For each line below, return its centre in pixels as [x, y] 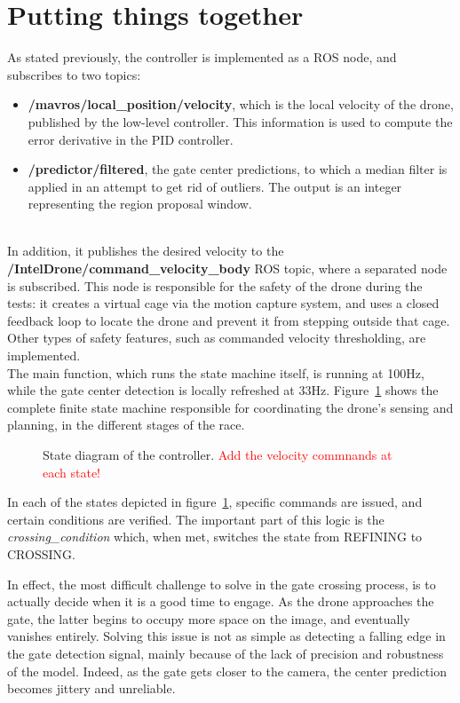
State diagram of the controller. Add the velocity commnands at [218, 454]
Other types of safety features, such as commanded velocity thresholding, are [217, 338]
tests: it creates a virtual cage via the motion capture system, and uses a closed [223, 303]
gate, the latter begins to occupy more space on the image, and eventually [209, 618]
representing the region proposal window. [140, 204]
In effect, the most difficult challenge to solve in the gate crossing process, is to [222, 584]
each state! [72, 472]
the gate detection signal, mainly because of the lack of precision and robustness [226, 653]
